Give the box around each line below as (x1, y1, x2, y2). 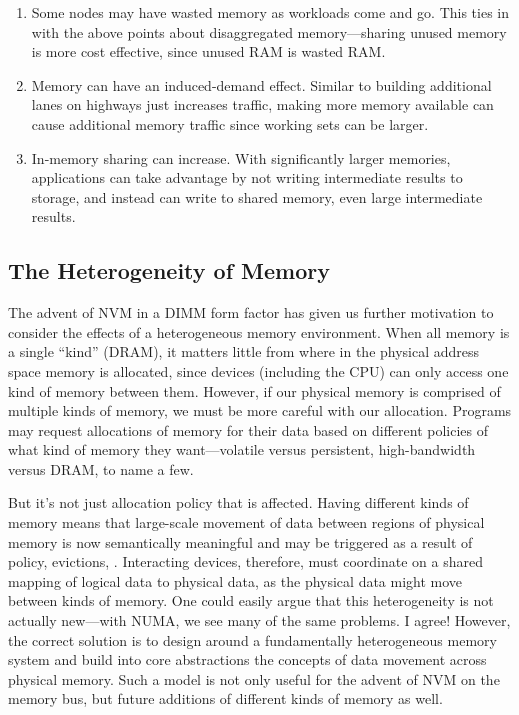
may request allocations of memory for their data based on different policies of (8, 419, 488, 440)
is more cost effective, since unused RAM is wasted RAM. (31, 41, 386, 62)
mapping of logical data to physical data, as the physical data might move (8, 570, 463, 591)
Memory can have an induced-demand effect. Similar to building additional (31, 74, 492, 95)
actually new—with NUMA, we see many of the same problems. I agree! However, (8, 610, 511, 631)
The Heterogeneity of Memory (8, 255, 330, 286)
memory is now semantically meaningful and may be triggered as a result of (8, 531, 473, 552)
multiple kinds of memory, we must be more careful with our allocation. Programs (8, 400, 512, 421)
